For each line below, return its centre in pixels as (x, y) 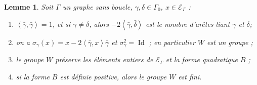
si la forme (33, 76)
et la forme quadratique (202, 59)
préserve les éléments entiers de (104, 59)
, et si (61, 24)
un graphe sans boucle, (97, 7)
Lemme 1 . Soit (29, 7)
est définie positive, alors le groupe (113, 76)
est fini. (190, 76)
